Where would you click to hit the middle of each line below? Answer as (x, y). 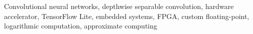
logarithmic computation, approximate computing (81, 26)
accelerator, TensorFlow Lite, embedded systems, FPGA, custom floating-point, (127, 16)
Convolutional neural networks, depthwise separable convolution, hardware (119, 6)
